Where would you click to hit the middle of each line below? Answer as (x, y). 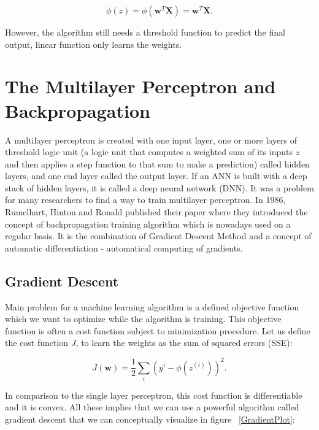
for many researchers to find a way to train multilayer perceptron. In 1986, (145, 200)
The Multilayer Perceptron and (140, 86)
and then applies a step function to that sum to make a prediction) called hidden (157, 163)
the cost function (37, 343)
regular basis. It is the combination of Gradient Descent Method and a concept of (158, 236)
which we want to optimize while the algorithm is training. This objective (143, 319)
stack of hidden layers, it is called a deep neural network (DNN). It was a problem (159, 187)
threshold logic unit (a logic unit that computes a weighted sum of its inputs (149, 152)
